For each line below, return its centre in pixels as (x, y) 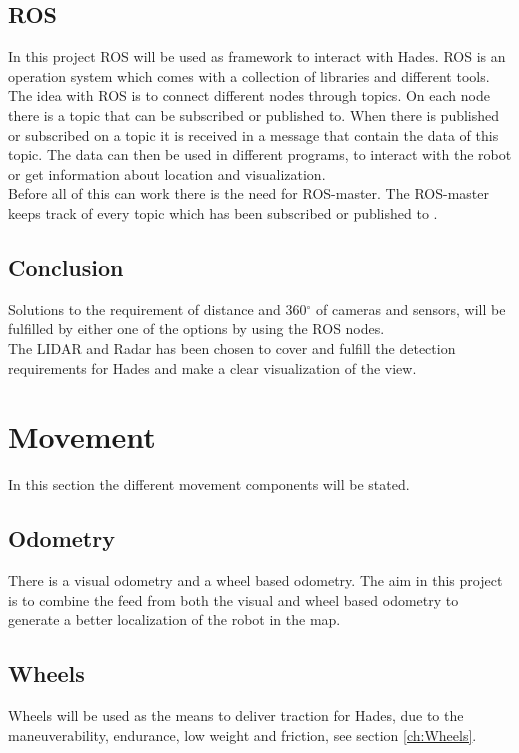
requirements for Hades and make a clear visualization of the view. (212, 367)
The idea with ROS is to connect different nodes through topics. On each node (249, 95)
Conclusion (66, 266)
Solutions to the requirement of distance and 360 (157, 308)
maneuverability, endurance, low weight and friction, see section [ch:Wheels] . (242, 734)
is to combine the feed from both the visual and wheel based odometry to (233, 599)
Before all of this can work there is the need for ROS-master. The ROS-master (248, 193)
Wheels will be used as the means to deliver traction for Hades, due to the (236, 715)
